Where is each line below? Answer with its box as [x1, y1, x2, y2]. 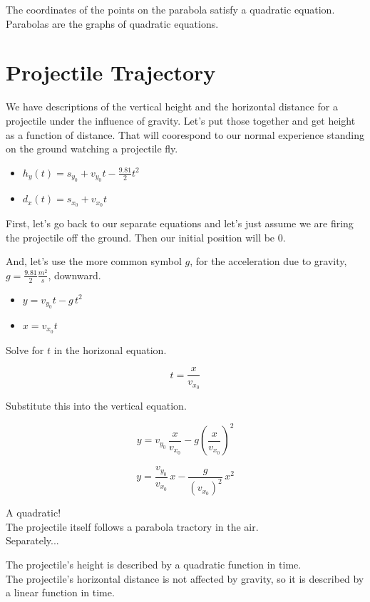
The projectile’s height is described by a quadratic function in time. [6, 557, 302, 571]
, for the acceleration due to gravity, [190, 254, 347, 269]
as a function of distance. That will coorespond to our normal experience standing [6, 127, 364, 142]
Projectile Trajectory [6, 58, 216, 87]
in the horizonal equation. [53, 342, 167, 357]
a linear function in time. [6, 585, 115, 600]
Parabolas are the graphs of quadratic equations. [6, 16, 219, 31]
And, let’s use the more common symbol [6, 254, 182, 269]
